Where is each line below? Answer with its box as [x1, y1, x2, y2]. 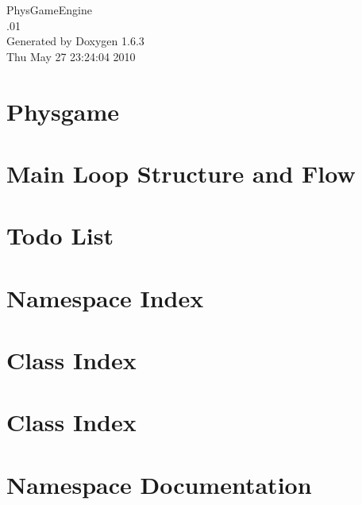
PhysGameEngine [6, 2, 92, 17]
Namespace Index [6, 281, 204, 314]
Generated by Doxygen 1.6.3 [6, 33, 144, 49]
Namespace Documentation [6, 468, 312, 500]
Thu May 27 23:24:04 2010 [6, 48, 136, 64]
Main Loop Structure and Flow [6, 156, 356, 189]
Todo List [6, 219, 114, 252]
